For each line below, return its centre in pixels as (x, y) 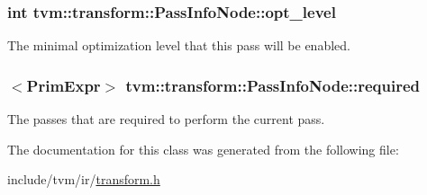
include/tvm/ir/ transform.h (84, 179)
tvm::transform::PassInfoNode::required (273, 85)
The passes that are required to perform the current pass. (166, 119)
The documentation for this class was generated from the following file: (203, 149)
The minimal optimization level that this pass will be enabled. (179, 45)
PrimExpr (64, 85)
